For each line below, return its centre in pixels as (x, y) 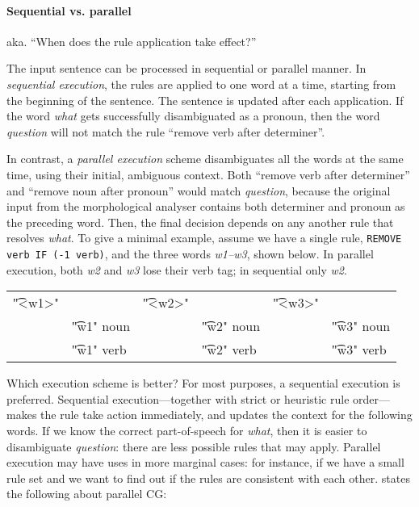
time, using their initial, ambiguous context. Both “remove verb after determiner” (208, 174)
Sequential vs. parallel (69, 10)
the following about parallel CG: (87, 494)
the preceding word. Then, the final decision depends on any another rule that (200, 222)
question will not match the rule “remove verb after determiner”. (166, 131)
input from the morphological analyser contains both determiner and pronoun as (206, 206)
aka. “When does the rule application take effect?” (132, 41)
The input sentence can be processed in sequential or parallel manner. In (186, 68)
